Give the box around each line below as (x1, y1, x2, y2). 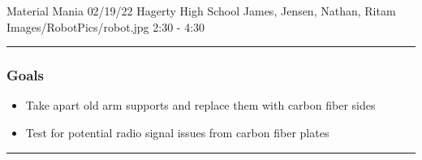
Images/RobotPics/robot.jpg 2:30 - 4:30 (6, 18, 205, 35)
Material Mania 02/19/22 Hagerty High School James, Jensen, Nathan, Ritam (6, 2, 396, 19)
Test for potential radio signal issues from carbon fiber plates (25, 124, 329, 141)
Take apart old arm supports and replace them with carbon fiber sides (25, 97, 376, 114)
